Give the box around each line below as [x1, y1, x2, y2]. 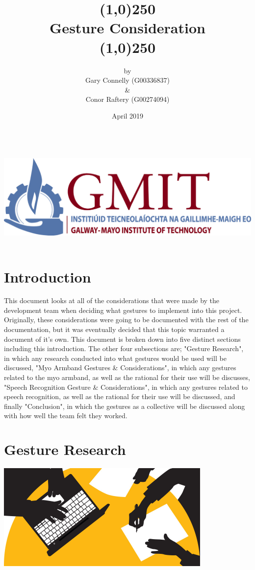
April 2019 [111, 110, 144, 120]
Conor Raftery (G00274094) [85, 94, 170, 104]
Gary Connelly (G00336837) [85, 75, 170, 85]
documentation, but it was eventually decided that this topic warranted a [4, 324, 225, 334]
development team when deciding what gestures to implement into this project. [4, 305, 242, 315]
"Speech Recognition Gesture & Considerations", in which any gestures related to [4, 381, 248, 392]
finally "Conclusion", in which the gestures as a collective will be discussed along [4, 401, 245, 411]
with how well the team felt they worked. [4, 410, 127, 421]
